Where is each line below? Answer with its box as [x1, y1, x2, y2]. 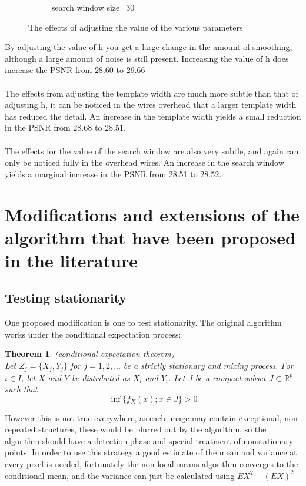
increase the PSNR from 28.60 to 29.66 [5, 64, 145, 76]
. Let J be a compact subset [168, 371, 266, 383]
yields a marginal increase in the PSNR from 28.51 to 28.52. [5, 167, 222, 180]
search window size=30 [52, 1, 135, 13]
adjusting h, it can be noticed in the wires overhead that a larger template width [5, 98, 297, 111]
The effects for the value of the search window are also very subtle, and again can [5, 144, 299, 157]
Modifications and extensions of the [5, 202, 300, 226]
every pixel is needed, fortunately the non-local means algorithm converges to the [5, 458, 298, 470]
